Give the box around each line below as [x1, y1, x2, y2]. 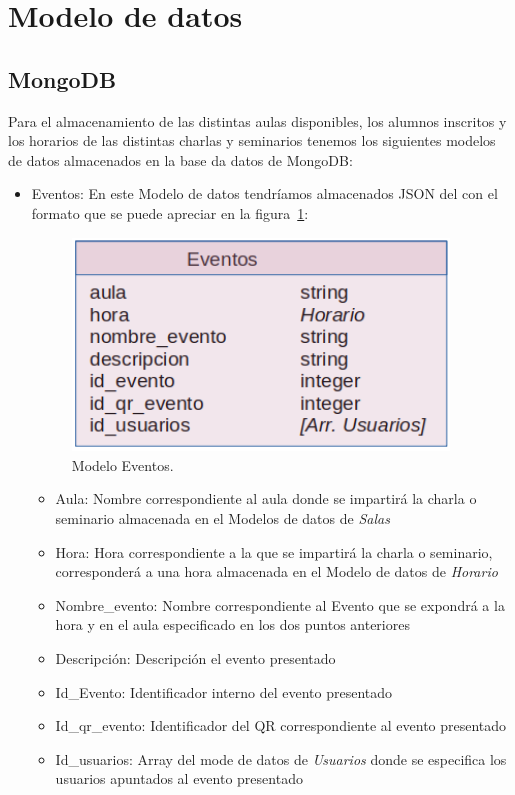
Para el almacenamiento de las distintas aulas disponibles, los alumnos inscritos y [8, 110, 507, 131]
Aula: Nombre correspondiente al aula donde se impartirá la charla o [55, 488, 477, 509]
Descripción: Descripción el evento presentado [55, 648, 336, 669]
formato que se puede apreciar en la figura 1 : [31, 202, 309, 223]
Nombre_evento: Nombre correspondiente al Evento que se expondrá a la [55, 594, 505, 615]
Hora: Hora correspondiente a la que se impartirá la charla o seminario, [55, 541, 493, 562]
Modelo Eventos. [71, 454, 174, 475]
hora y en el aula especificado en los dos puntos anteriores [55, 614, 410, 635]
